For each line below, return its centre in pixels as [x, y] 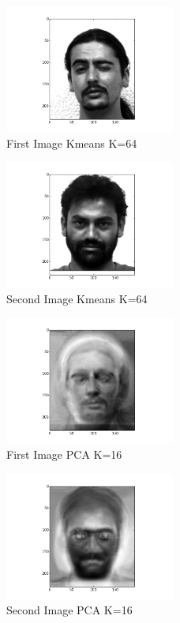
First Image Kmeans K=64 [72, 143]
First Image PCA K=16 [64, 454]
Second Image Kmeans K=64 [77, 298]
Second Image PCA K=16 [69, 610]
